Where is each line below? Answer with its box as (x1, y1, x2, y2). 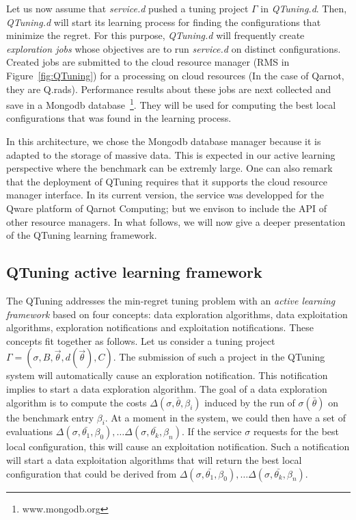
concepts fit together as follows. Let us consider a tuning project (6, 333, 275, 348)
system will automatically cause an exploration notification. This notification (6, 368, 328, 382)
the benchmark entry (6, 410, 94, 424)
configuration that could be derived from (6, 466, 177, 480)
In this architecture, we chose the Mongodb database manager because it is (6, 134, 321, 148)
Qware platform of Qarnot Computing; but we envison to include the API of (6, 200, 327, 215)
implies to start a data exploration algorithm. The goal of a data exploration (6, 381, 327, 395)
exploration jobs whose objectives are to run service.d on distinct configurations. (6, 41, 341, 55)
